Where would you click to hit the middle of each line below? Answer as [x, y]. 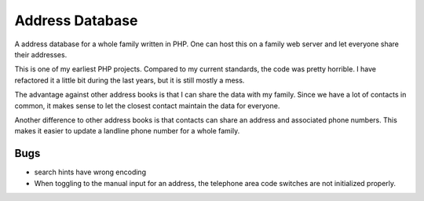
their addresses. [41, 54]
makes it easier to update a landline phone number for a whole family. [127, 131]
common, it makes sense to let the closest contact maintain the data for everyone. [147, 105]
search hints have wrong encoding [90, 172]
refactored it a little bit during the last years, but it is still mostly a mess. [130, 80]
